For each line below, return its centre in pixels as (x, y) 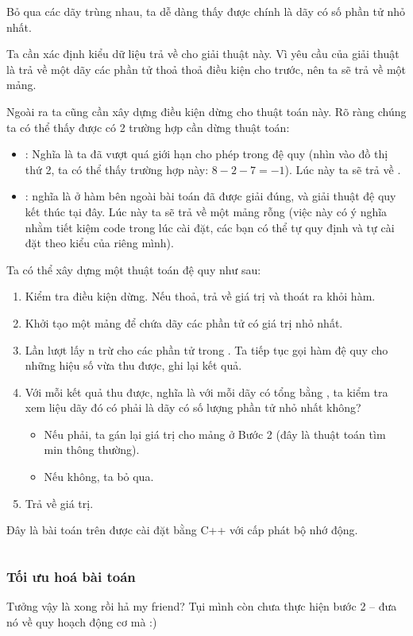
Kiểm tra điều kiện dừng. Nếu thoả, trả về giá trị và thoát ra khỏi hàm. (200, 296)
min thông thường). (92, 450)
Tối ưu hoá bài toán (71, 576)
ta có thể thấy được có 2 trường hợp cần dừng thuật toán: (148, 127)
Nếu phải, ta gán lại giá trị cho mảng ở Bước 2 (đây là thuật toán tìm (215, 434)
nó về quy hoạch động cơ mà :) (82, 621)
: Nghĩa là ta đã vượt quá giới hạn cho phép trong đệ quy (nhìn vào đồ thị (206, 154)
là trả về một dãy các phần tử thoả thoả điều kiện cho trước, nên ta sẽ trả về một (206, 69)
